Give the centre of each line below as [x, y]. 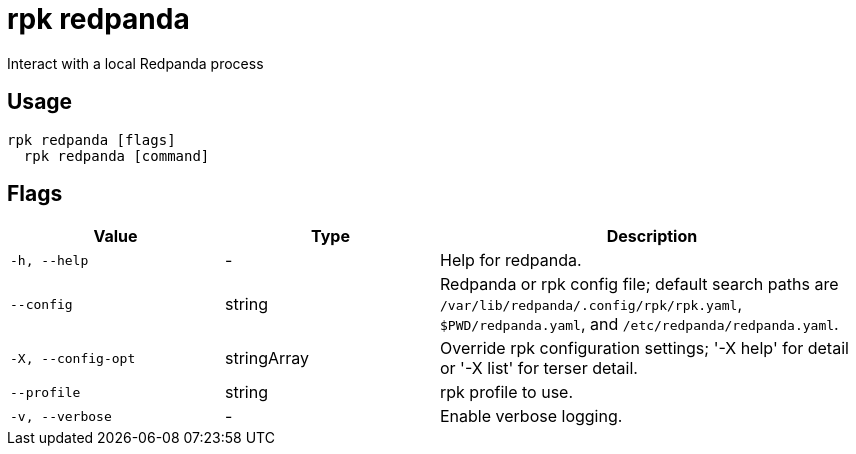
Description [652, 236]
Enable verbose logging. [531, 416]
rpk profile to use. [507, 392]
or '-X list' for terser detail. [539, 368]
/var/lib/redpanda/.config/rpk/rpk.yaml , [591, 304]
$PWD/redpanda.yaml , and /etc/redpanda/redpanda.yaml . [639, 324]
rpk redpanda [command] [116, 155]
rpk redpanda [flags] [91, 139]
